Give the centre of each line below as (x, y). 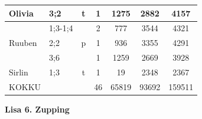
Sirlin (19, 72)
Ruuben (23, 43)
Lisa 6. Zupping (37, 109)
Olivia (21, 13)
